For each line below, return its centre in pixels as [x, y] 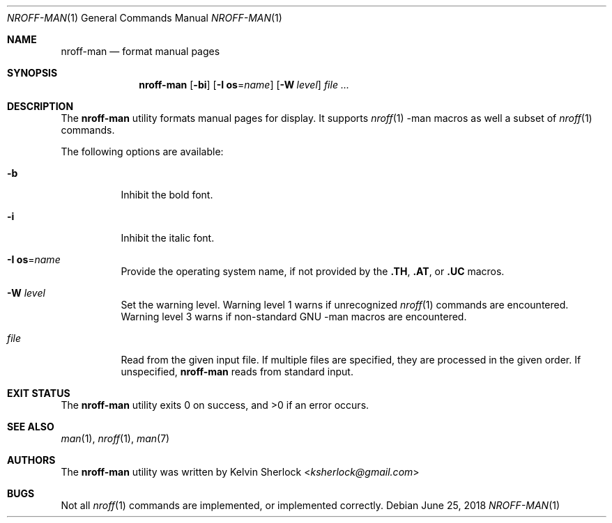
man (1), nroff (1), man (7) [115, 438]
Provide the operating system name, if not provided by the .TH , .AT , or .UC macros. [313, 271]
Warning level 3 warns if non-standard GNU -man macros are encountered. [294, 317]
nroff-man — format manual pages [140, 51]
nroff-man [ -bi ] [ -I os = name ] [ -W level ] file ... [244, 85]
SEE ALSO [31, 427]
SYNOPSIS [32, 73]
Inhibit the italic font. [168, 238]
